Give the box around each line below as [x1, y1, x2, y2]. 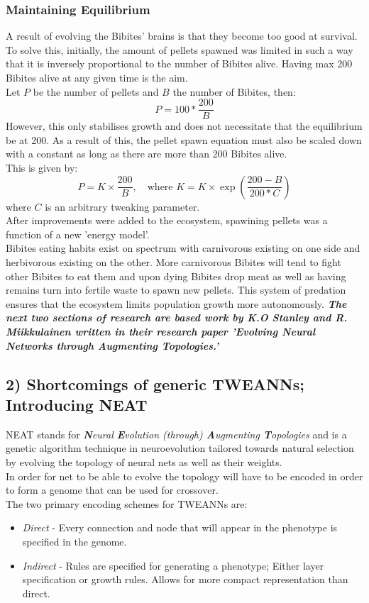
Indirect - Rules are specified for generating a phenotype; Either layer [22, 558, 324, 572]
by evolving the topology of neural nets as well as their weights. [6, 454, 282, 469]
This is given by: [6, 160, 78, 175]
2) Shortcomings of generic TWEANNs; [6, 372, 304, 394]
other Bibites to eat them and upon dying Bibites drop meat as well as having [6, 268, 346, 283]
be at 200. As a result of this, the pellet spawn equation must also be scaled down [6, 132, 362, 147]
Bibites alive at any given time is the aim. [6, 70, 188, 84]
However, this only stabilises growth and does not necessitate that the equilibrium [6, 118, 363, 133]
